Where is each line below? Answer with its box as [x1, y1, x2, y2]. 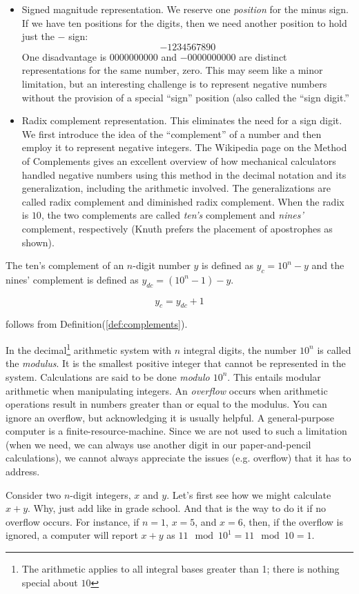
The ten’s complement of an [6, 258, 124, 273]
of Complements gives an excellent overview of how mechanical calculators [21, 153, 336, 168]
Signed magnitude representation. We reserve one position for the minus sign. [21, 2, 349, 16]
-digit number [133, 258, 191, 273]
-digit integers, [70, 487, 131, 502]
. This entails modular [227, 369, 321, 384]
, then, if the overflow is [242, 514, 343, 528]
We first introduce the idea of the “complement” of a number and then [21, 126, 322, 141]
